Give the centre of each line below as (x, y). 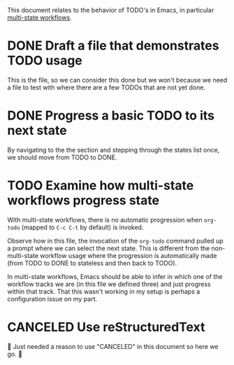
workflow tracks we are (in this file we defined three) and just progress (109, 284)
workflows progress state (83, 200)
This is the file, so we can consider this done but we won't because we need (117, 80)
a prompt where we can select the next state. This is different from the (109, 248)
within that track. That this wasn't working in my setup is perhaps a (104, 291)
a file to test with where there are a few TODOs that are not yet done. (107, 87)
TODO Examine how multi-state (101, 186)
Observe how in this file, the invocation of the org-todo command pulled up (115, 241)
